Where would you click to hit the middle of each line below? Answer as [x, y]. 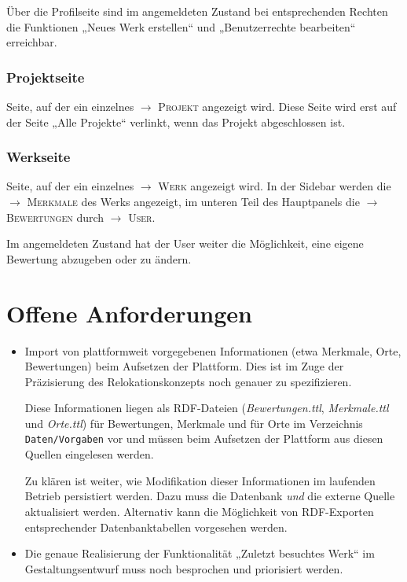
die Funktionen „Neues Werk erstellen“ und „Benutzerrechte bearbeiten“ [181, 26]
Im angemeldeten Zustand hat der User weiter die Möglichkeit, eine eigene [185, 243]
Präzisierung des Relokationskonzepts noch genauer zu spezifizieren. [188, 381]
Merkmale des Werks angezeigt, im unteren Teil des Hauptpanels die [193, 201]
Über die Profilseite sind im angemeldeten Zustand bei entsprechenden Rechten [197, 11]
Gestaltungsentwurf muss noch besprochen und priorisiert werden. [184, 568]
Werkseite [38, 157]
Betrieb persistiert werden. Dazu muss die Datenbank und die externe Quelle [210, 496]
